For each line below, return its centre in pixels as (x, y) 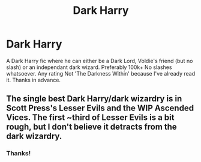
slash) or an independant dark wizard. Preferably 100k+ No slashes (89, 67)
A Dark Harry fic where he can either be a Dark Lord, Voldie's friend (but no (100, 61)
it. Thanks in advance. (34, 80)
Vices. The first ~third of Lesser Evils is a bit (90, 118)
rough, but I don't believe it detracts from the (91, 127)
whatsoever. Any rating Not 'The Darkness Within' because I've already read (101, 73)
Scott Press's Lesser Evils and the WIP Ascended (100, 108)
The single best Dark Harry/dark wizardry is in (94, 99)
